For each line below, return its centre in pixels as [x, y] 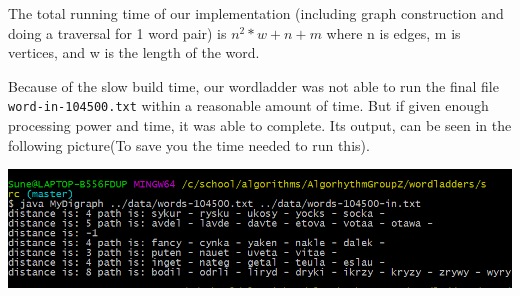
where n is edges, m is [393, 32]
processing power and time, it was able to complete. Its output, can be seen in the [260, 125]
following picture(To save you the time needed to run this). [189, 144]
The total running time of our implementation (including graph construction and [256, 13]
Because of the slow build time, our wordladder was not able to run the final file [253, 85]
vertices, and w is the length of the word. [134, 52]
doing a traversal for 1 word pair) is [117, 32]
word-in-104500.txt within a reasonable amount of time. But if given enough [248, 105]
